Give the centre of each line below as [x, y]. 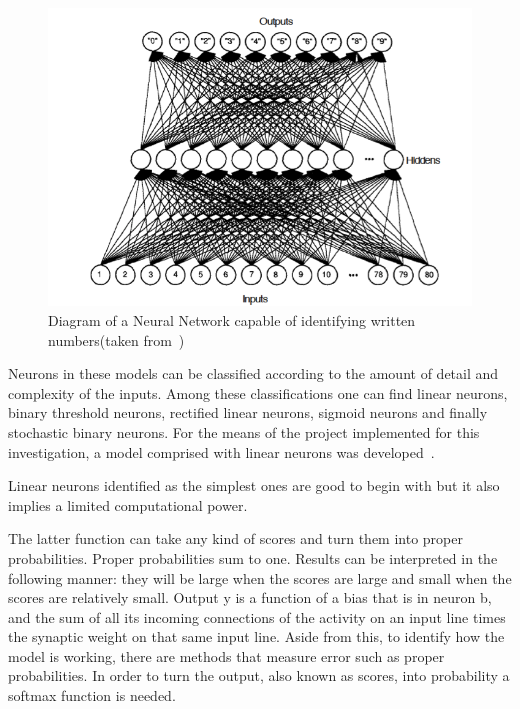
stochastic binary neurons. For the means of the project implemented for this [244, 431]
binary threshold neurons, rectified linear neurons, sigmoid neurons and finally [248, 412]
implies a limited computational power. [128, 504]
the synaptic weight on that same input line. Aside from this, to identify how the [256, 636]
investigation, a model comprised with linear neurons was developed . [221, 451]
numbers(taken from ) [116, 339]
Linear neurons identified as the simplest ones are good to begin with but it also [254, 485]
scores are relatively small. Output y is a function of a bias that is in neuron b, [250, 597]
